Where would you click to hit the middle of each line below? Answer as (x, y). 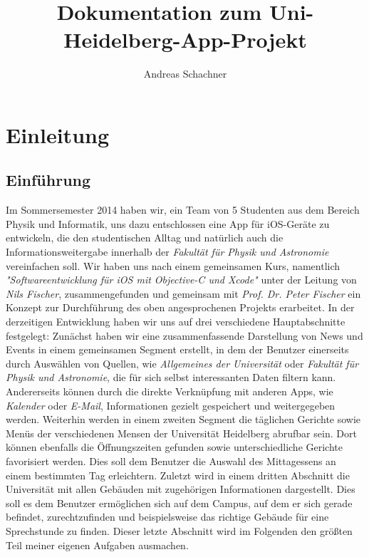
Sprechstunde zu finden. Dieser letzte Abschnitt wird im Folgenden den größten (179, 530)
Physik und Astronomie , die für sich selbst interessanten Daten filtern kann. (171, 377)
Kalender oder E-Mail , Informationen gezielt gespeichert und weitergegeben (171, 405)
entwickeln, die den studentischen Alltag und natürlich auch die (145, 238)
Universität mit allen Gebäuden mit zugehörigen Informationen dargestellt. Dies (181, 489)
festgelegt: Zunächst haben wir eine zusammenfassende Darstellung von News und (184, 335)
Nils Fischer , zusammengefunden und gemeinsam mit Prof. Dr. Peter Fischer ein (183, 293)
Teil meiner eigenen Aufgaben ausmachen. (97, 545)
